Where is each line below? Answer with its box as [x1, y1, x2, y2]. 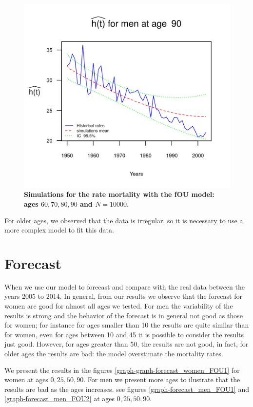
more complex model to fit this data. [4, 225, 114, 235]
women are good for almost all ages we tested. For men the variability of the [4, 301, 233, 311]
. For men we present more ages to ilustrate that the [83, 374, 240, 385]
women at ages [4, 374, 48, 385]
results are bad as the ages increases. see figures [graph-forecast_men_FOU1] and [4, 384, 249, 394]
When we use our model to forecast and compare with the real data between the [4, 281, 245, 291]
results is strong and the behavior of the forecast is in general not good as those [4, 310, 243, 320]
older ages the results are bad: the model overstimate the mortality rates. [4, 349, 223, 359]
